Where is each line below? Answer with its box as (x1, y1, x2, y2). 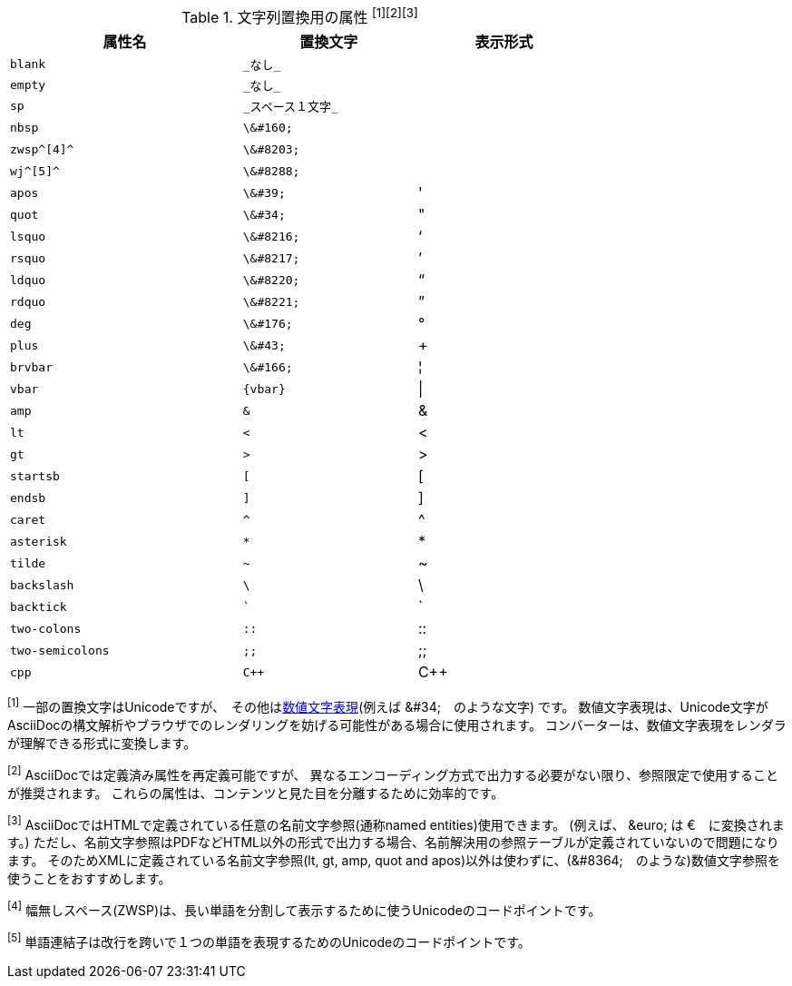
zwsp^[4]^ (10, 142, 74, 156)
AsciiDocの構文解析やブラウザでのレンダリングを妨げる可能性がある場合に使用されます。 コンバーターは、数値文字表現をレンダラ (7, 716, 787, 733)
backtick (10, 599, 67, 614)
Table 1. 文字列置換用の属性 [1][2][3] (181, 5, 418, 27)
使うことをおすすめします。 (7, 871, 171, 887)
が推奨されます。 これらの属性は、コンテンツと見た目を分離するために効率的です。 (7, 784, 504, 801)
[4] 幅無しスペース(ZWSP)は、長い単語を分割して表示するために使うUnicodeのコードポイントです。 (7, 900, 601, 918)
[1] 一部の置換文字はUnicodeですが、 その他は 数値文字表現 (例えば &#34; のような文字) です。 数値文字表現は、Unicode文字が (7, 696, 768, 715)
